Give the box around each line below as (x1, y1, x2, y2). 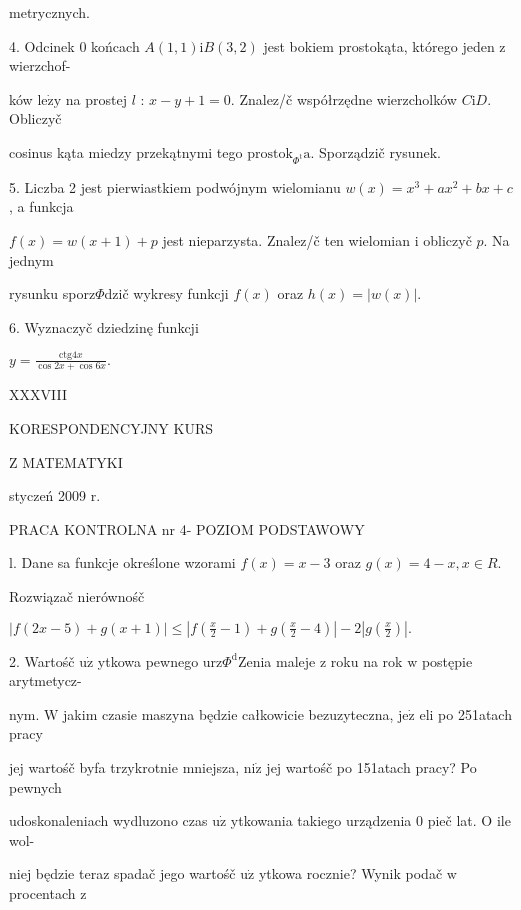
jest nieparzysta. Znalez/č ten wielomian (162, 229, 410, 250)
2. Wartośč (9, 650, 75, 671)
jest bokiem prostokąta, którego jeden (263, 35, 495, 56)
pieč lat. (427, 810, 477, 831)
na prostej (65, 88, 127, 109)
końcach (91, 35, 140, 56)
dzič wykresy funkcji (104, 283, 229, 304)
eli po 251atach (419, 703, 512, 724)
